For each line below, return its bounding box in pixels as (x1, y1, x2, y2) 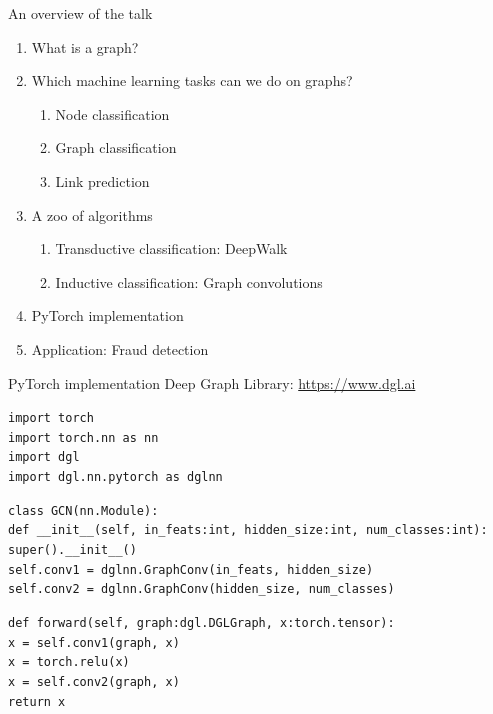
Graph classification (55, 137, 177, 158)
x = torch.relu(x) (8, 655, 130, 670)
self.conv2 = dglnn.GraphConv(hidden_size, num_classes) (8, 582, 395, 597)
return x (8, 694, 66, 709)
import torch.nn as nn (8, 430, 159, 445)
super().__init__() (8, 543, 137, 558)
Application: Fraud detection (31, 338, 209, 359)
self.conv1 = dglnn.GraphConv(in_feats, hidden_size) (8, 562, 374, 577)
